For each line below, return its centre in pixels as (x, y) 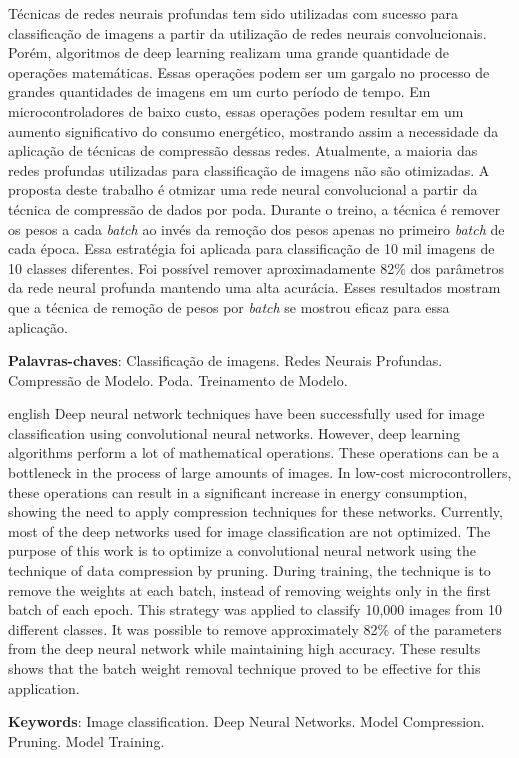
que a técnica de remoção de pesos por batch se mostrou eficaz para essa (229, 306)
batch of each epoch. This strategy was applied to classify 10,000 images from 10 (255, 609)
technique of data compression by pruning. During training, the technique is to (249, 570)
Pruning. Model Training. (86, 740)
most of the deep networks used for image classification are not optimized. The (249, 530)
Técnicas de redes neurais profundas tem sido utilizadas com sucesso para (233, 13)
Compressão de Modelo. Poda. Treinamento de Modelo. (178, 379)
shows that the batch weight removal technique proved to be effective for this (244, 668)
